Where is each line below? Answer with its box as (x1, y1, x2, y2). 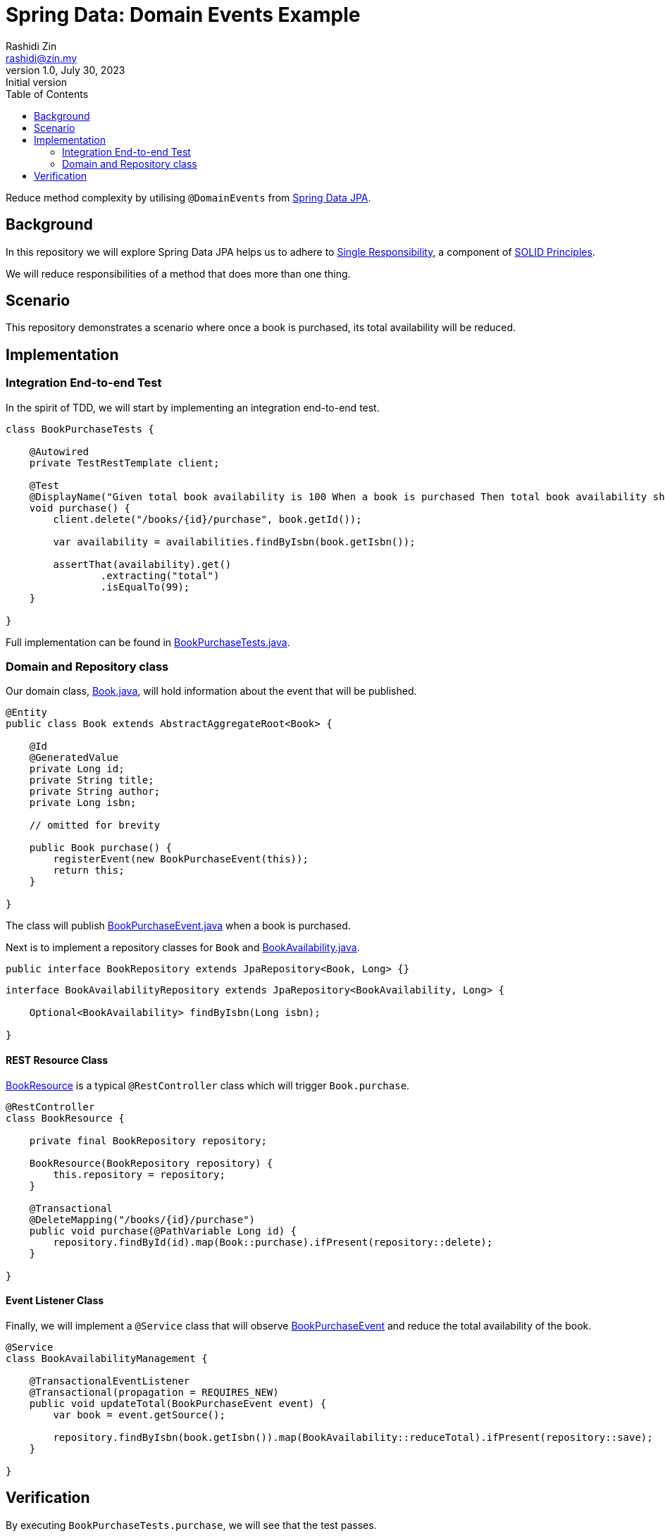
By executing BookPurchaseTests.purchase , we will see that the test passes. (6, 1518, 377, 1531)
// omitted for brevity (29, 819, 161, 831)
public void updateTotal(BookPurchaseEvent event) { (29, 1397, 327, 1409)
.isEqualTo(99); (100, 581, 190, 593)
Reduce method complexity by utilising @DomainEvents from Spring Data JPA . (6, 191, 371, 204)
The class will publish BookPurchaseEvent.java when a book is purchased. (6, 919, 351, 932)
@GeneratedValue (29, 752, 119, 764)
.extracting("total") (100, 569, 220, 581)
